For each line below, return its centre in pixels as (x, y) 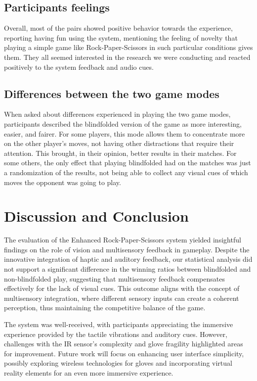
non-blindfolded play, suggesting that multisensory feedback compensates (114, 278)
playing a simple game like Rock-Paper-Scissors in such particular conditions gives (128, 47)
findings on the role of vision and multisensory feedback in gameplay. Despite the (127, 249)
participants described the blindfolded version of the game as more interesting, (123, 123)
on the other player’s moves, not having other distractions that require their (119, 143)
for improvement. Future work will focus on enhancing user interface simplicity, (124, 353)
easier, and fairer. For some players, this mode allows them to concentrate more (125, 133)
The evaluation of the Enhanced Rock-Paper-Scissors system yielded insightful (123, 240)
